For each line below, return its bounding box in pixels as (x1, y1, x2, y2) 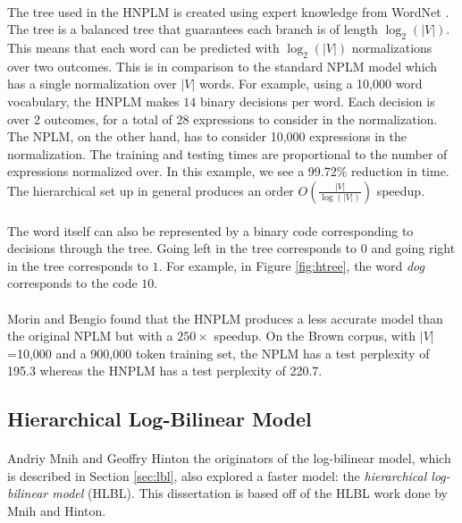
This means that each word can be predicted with (7, 38, 280, 56)
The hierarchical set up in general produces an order (7, 181, 294, 199)
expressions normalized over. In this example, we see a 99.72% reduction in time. (7, 162, 449, 181)
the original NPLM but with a (7, 326, 173, 345)
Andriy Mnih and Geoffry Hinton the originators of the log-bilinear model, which (7, 449, 451, 468)
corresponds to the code (7, 274, 138, 292)
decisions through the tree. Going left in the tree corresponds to (7, 239, 357, 257)
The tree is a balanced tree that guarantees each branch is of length (7, 20, 378, 38)
